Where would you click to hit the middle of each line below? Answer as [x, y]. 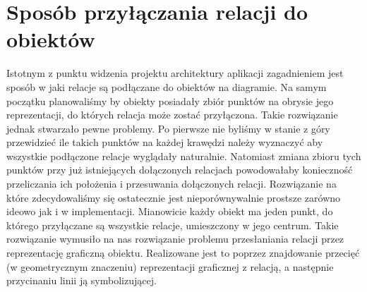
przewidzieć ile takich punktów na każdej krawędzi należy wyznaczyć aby [165, 142]
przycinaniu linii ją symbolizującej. [82, 280]
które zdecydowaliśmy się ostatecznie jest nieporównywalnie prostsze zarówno [174, 197]
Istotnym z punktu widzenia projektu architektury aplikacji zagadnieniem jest [175, 73]
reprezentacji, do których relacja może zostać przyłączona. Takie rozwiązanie [172, 115]
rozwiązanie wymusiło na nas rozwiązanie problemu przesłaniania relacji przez [175, 239]
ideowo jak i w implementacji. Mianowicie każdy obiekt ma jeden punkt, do [170, 211]
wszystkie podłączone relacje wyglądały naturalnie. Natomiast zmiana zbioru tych [184, 156]
